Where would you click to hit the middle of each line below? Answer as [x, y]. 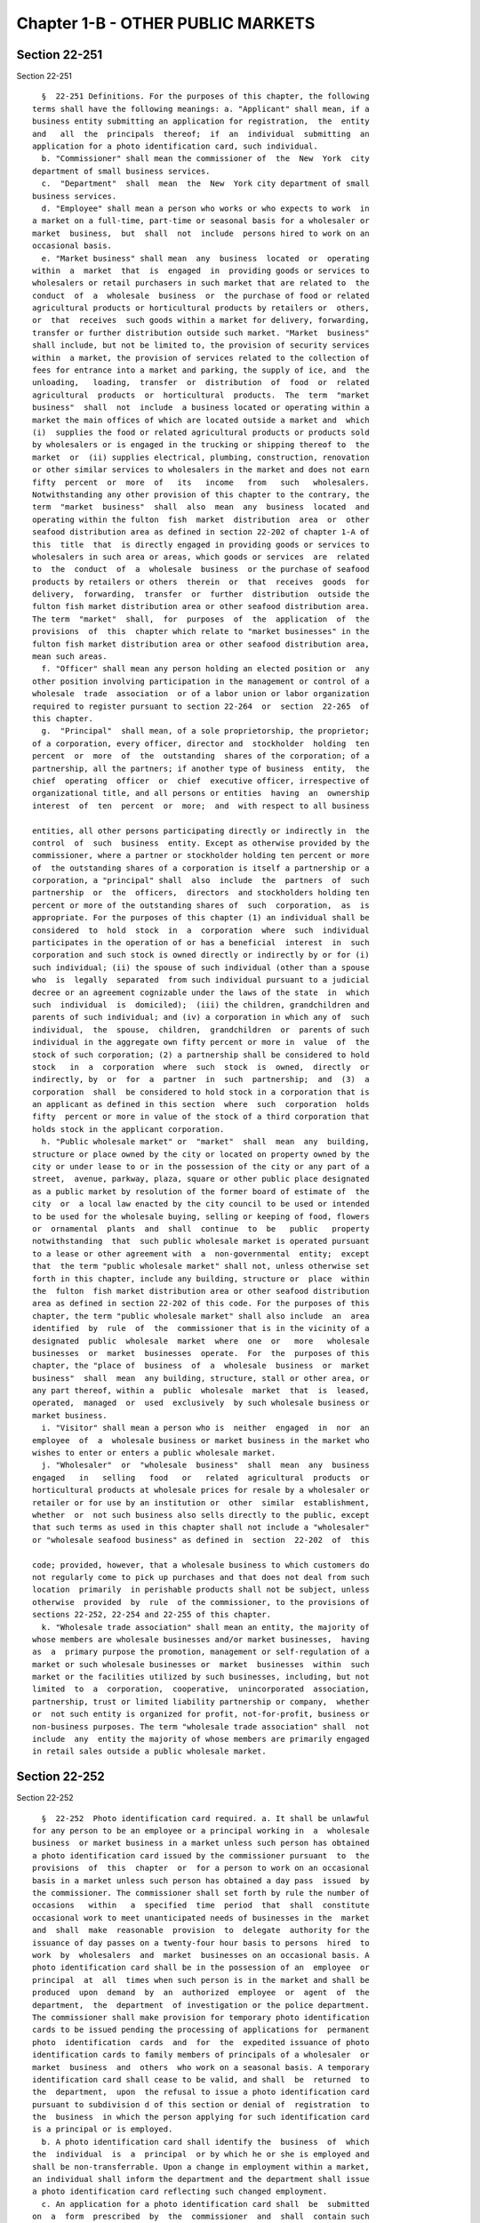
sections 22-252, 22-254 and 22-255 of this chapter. [152, 1615]
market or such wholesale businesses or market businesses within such [201, 1664]
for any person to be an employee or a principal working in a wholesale [201, 1831]
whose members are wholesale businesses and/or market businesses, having [201, 1639]
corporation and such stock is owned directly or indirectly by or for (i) [201, 955]
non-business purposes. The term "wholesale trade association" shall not [201, 1726]
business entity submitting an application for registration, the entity [201, 121]
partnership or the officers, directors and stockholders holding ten [201, 893]
